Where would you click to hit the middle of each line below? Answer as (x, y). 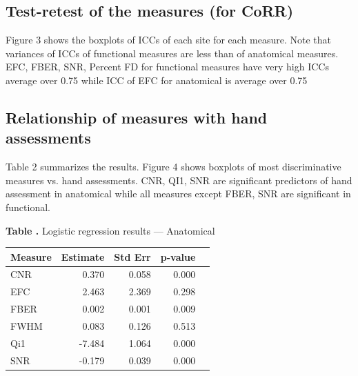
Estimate (83, 256)
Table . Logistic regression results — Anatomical (110, 230)
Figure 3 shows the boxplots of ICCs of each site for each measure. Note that (169, 40)
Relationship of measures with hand (137, 117)
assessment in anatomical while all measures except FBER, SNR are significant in (178, 194)
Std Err (132, 256)
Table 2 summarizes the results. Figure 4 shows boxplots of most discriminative (173, 167)
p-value (178, 256)
